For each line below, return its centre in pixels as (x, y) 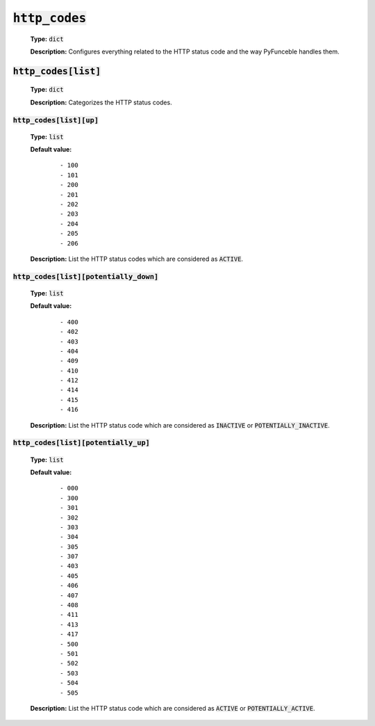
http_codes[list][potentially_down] (86, 276)
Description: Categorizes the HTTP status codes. (101, 102)
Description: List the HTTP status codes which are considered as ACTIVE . (136, 259)
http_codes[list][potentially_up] (82, 443)
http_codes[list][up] (56, 120)
